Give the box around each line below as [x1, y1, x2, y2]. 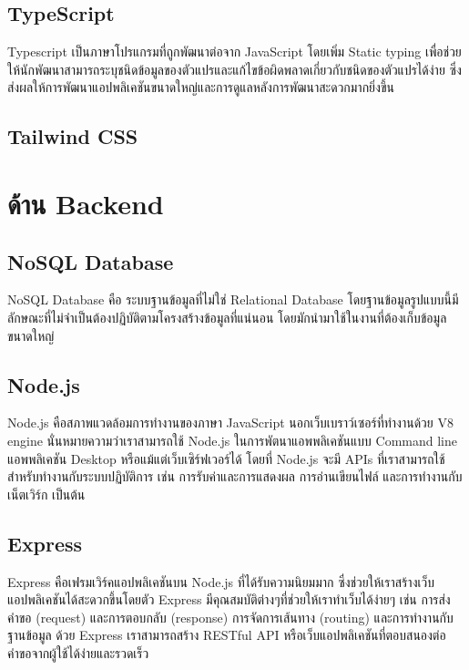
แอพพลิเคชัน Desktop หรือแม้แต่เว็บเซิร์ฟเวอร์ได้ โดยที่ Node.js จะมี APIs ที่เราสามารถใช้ [7, 448, 445, 468]
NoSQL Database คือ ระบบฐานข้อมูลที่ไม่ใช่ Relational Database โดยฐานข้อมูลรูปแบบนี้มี [7, 290, 459, 309]
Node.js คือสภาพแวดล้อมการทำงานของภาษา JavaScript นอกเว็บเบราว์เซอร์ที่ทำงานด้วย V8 [7, 413, 454, 432]
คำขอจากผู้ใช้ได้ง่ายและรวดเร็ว [7, 643, 149, 662]
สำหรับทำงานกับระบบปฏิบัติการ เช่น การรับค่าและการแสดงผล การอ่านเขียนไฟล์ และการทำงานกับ [7, 467, 463, 486]
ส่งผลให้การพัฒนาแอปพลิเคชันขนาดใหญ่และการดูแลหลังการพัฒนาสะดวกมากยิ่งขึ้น [7, 77, 394, 97]
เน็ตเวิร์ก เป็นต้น [7, 484, 86, 503]
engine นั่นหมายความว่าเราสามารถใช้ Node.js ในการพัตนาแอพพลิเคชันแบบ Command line [7, 430, 457, 449]
